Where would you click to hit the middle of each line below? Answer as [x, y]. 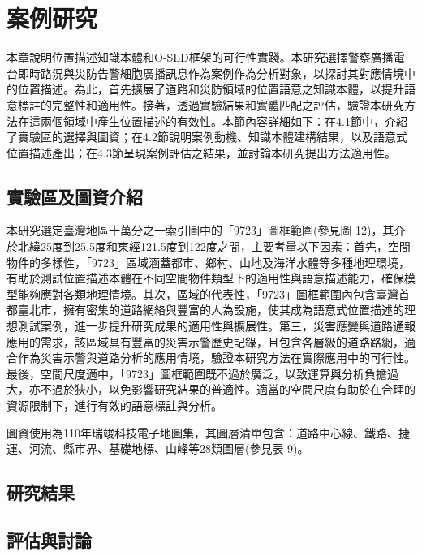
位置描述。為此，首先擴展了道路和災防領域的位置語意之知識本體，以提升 [211, 89]
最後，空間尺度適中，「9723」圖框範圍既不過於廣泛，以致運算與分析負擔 [197, 373]
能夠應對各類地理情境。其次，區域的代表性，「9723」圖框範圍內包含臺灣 [208, 293]
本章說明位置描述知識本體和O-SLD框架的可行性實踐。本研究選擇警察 [189, 57]
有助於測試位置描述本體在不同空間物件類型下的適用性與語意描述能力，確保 [205, 278]
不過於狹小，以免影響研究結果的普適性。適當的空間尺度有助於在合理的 [228, 389]
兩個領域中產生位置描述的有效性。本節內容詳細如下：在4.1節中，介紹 [224, 121]
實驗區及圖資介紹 [75, 196]
